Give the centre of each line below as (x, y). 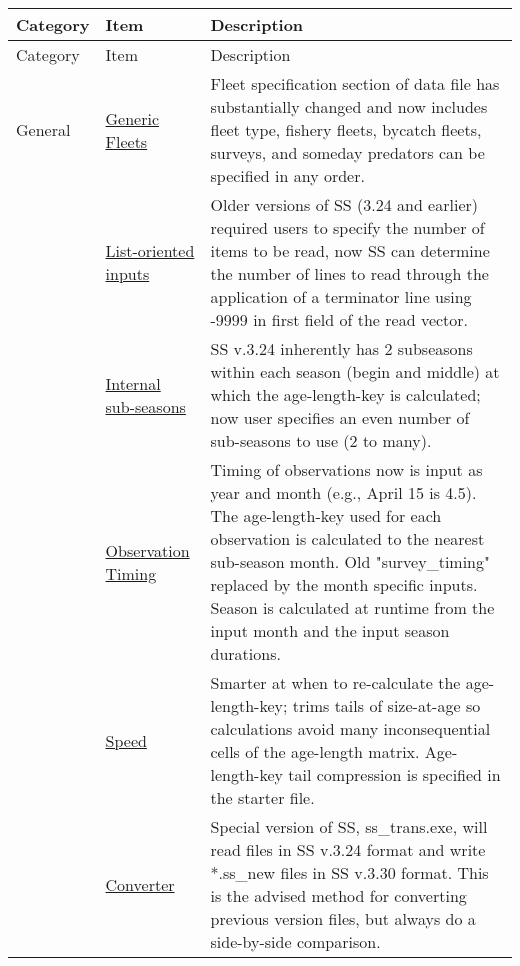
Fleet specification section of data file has (355, 83)
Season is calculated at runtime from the (352, 607)
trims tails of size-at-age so (386, 705)
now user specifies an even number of (340, 417)
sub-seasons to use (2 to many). (321, 440)
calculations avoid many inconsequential (350, 728)
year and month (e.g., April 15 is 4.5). (343, 492)
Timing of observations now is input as (346, 469)
